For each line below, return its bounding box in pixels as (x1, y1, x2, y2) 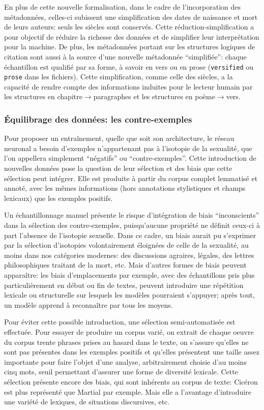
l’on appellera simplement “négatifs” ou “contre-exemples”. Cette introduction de (4, 153, 256, 163)
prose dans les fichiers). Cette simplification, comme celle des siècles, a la (4, 71, 233, 82)
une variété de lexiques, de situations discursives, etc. (4, 396, 170, 407)
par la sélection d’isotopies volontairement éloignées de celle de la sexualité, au (4, 240, 249, 250)
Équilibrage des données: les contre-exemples (4, 112, 192, 125)
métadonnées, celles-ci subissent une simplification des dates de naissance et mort (4, 11, 258, 22)
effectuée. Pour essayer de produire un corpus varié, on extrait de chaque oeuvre (4, 326, 254, 337)
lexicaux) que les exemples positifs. (4, 192, 113, 203)
